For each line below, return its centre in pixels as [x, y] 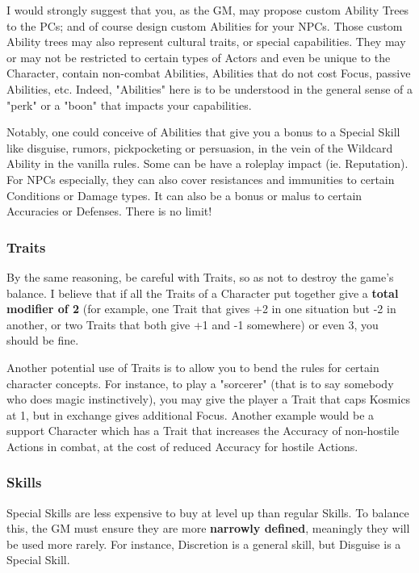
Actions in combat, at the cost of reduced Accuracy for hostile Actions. [182, 446]
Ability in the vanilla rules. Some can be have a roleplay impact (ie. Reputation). [207, 163]
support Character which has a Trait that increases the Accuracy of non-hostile [203, 431]
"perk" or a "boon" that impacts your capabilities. [129, 105]
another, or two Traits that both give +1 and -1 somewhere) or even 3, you [193, 324]
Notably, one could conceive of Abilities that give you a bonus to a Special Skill [203, 132]
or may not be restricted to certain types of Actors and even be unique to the [199, 57]
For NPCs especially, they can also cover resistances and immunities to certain [201, 179]
